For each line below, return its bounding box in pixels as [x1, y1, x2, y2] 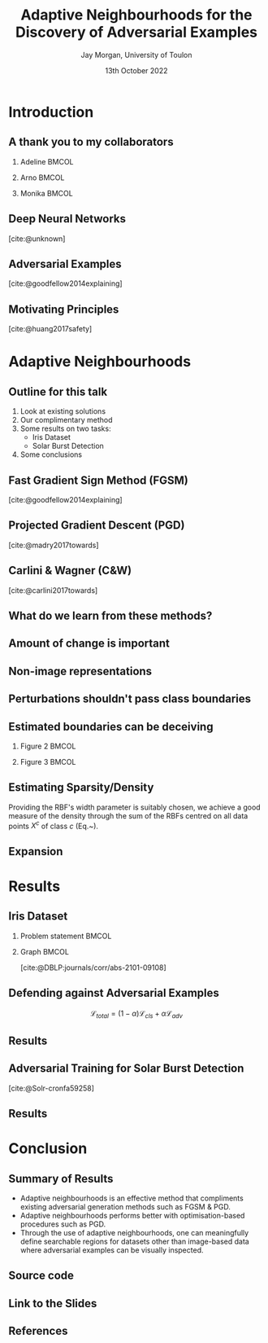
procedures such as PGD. [19, 1219, 106, 1229]
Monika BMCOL [19, 188, 73, 198]
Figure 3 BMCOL [19, 757, 76, 766]
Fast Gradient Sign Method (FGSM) [8, 473, 188, 487]
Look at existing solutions [19, 406, 106, 416]
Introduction [8, 103, 94, 121]
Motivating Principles [8, 302, 119, 316]
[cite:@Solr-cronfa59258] [8, 1083, 95, 1093]
